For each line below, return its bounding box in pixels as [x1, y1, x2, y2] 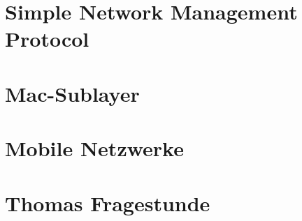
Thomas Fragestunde [5, 188, 210, 217]
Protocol [5, 24, 89, 53]
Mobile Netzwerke [5, 134, 184, 162]
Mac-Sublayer [5, 79, 140, 107]
